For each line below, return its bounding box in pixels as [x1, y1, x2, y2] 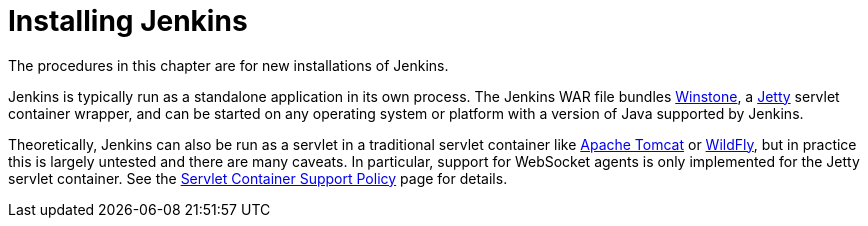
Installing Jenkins [8, 4, 248, 38]
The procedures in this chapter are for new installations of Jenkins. [8, 56, 449, 74]
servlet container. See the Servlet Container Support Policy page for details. [8, 169, 508, 187]
